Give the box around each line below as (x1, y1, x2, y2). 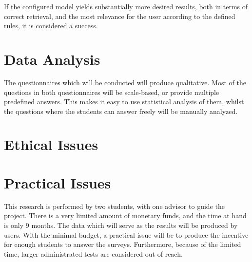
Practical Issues (4, 172, 111, 192)
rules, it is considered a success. (4, 20, 98, 31)
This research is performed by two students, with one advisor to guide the (4, 201, 225, 211)
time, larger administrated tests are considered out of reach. (4, 248, 183, 259)
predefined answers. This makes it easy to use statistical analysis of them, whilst (4, 96, 244, 107)
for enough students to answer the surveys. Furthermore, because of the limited (4, 239, 241, 249)
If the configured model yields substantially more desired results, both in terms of (4, 1, 248, 11)
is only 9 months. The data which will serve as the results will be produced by (4, 220, 238, 230)
